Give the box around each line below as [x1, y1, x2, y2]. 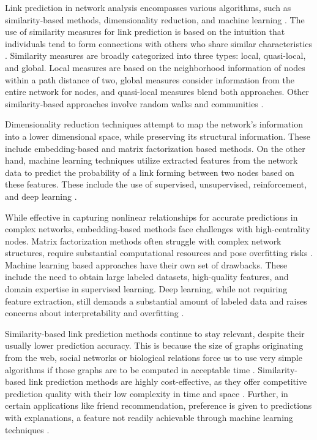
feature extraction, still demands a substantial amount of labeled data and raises [5, 294, 307, 307]
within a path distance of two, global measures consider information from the [5, 73, 294, 86]
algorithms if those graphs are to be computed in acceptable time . [5, 363, 255, 376]
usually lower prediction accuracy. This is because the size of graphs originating [5, 339, 304, 352]
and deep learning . [5, 189, 77, 202]
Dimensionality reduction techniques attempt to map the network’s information [5, 118, 304, 131]
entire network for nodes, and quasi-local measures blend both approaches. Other [5, 85, 309, 98]
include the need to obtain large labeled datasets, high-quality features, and [5, 270, 289, 283]
